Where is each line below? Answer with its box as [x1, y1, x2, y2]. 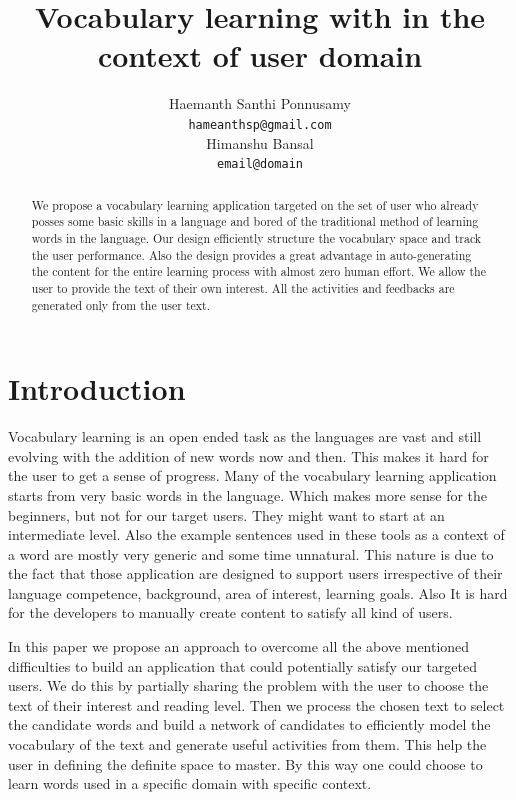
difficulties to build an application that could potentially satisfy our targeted [8, 655, 477, 676]
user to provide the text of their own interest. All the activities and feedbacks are [31, 279, 455, 296]
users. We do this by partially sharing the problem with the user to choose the [8, 675, 489, 696]
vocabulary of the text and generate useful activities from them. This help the [8, 734, 487, 755]
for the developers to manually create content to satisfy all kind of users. [8, 602, 453, 623]
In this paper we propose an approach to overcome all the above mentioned [8, 636, 470, 657]
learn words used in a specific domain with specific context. [8, 773, 372, 794]
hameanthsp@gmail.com [188, 117, 332, 132]
